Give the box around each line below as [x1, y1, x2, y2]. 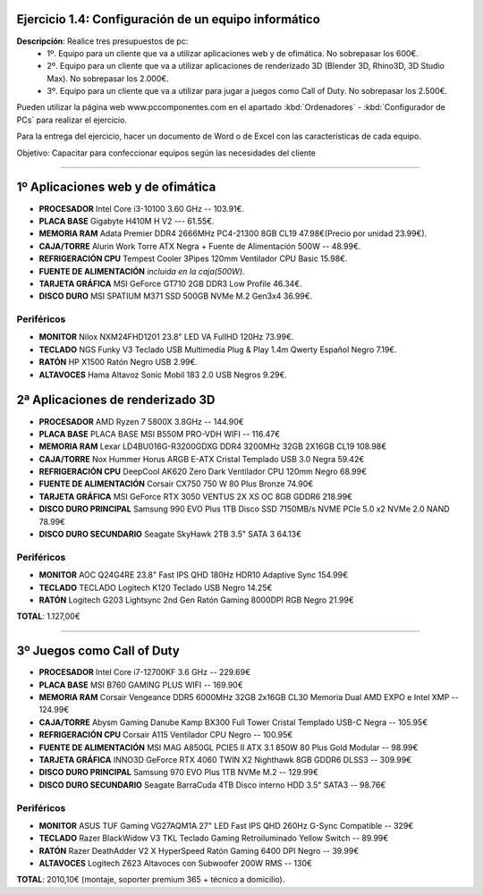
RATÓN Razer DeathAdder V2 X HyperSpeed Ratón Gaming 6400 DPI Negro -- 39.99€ [38, 845, 360, 856]
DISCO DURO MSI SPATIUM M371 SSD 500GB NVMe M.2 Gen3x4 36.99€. [38, 291, 313, 301]
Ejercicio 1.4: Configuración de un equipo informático [16, 12, 321, 27]
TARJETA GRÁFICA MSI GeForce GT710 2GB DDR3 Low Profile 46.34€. [38, 278, 303, 289]
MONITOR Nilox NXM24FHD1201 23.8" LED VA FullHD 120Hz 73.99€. [38, 332, 294, 342]
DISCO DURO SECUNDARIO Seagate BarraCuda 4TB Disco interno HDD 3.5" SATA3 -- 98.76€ [38, 779, 386, 790]
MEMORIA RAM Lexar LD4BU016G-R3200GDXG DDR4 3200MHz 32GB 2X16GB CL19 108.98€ [38, 441, 387, 452]
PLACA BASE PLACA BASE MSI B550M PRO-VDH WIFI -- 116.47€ [38, 428, 281, 439]
